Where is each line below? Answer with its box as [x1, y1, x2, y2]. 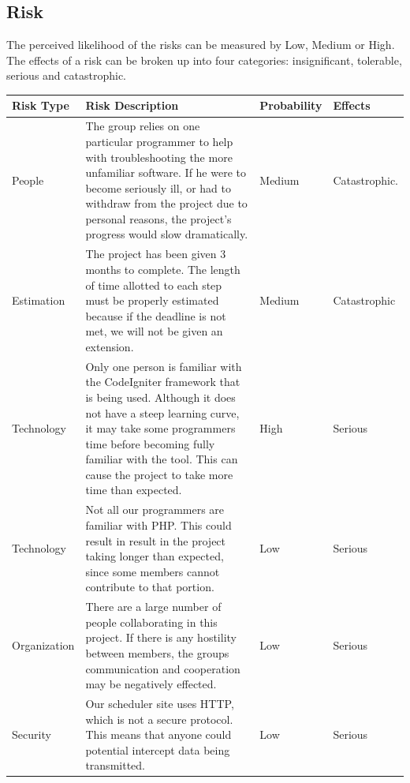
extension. [85, 338, 134, 354]
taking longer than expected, [85, 548, 224, 564]
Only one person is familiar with [85, 358, 242, 374]
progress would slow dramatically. [85, 226, 248, 242]
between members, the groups [85, 644, 229, 661]
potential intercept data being [85, 741, 230, 758]
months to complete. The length [85, 260, 240, 277]
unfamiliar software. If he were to [85, 164, 246, 181]
